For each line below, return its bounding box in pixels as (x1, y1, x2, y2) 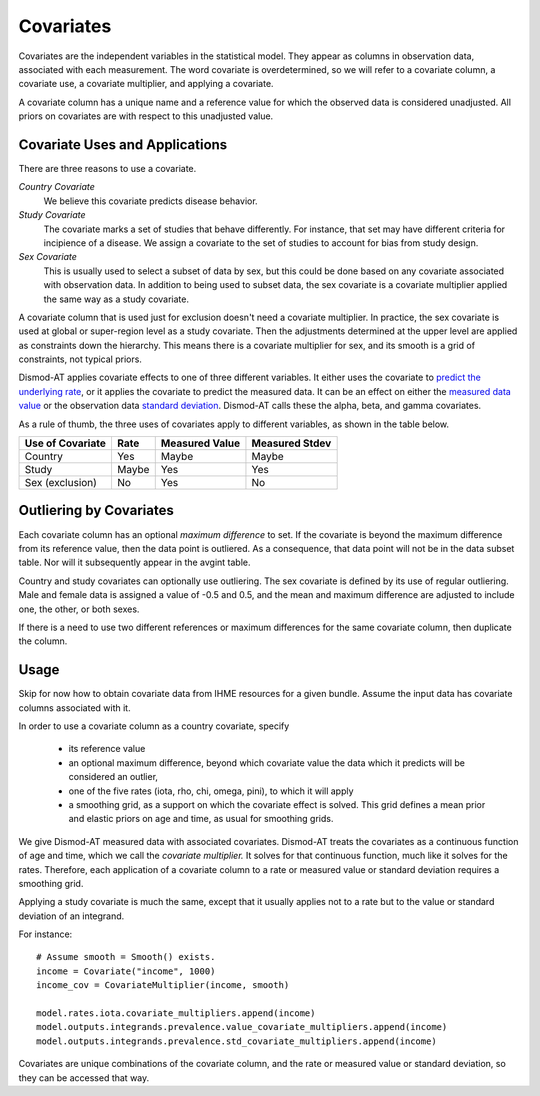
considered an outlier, (68, 771, 159, 783)
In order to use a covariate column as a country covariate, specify (18, 720, 290, 732)
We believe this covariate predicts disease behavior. (43, 195, 259, 207)
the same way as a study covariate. (43, 293, 190, 305)
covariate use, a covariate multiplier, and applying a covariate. (18, 78, 274, 90)
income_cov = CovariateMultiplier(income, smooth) (36, 980, 290, 991)
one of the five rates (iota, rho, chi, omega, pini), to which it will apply (68, 785, 354, 797)
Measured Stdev (251, 436, 332, 450)
